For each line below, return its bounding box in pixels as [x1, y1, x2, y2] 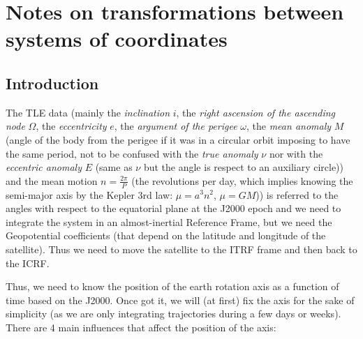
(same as [95, 160, 133, 174]
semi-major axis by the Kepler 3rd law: [6, 187, 173, 202]
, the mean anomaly [246, 119, 332, 133]
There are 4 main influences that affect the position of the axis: [6, 319, 276, 334]
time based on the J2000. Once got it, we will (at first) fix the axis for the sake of [6, 292, 355, 307]
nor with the [269, 146, 323, 160]
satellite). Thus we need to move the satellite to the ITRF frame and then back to [6, 241, 357, 256]
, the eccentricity [36, 119, 107, 133]
